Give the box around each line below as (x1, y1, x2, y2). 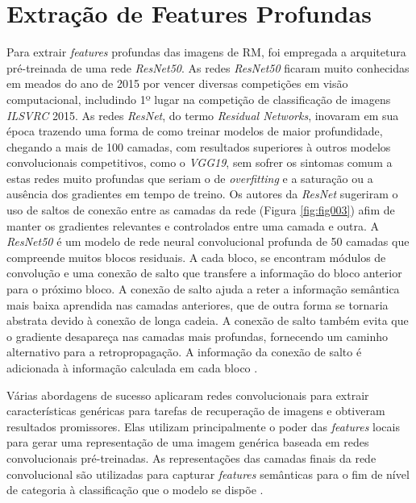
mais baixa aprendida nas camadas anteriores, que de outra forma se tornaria (6, 296, 389, 313)
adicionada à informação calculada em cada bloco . (6, 360, 258, 376)
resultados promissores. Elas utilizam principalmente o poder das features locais (6, 418, 400, 434)
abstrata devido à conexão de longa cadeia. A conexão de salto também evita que (6, 312, 409, 329)
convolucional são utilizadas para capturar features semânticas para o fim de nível (6, 465, 410, 482)
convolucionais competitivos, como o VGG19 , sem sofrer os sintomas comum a (6, 154, 393, 171)
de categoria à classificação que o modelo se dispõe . (6, 481, 264, 498)
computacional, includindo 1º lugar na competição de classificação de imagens (6, 90, 391, 107)
